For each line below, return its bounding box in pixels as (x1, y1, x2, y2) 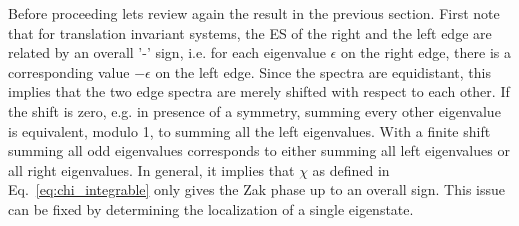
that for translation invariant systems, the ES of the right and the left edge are (8, 22, 492, 43)
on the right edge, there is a (340, 42, 511, 63)
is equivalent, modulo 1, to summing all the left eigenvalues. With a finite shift (8, 120, 491, 141)
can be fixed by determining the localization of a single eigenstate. (8, 198, 414, 219)
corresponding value (8, 61, 130, 82)
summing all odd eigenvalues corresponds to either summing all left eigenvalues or (8, 140, 510, 161)
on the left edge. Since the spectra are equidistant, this (155, 61, 491, 82)
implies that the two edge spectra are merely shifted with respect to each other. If (8, 81, 510, 102)
